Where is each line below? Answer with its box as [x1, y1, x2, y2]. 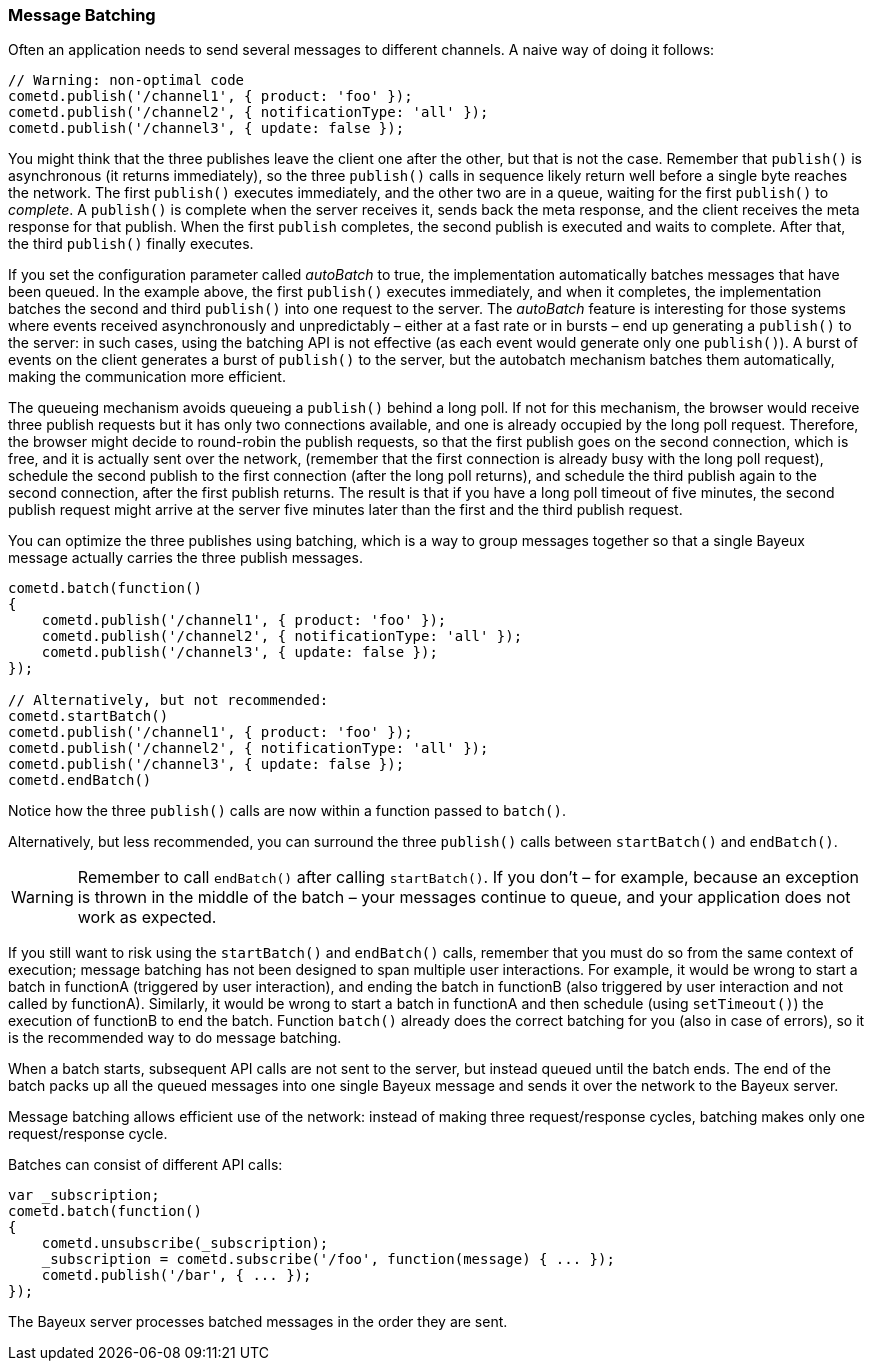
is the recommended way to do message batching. [8, 1029, 342, 1047]
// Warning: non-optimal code [8, 72, 245, 89]
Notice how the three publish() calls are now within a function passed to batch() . [8, 802, 566, 820]
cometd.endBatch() [8, 772, 152, 789]
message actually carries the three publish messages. [8, 549, 363, 567]
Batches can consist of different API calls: [8, 1156, 283, 1174]
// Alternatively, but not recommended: [8, 692, 329, 709]
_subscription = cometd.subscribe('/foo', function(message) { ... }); [41, 1251, 615, 1268]
